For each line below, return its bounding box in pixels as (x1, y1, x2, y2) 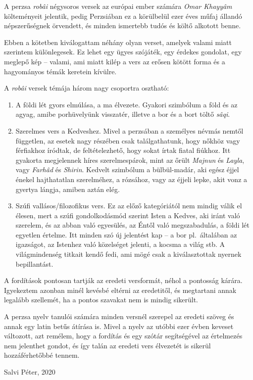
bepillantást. (15, 258, 53, 269)
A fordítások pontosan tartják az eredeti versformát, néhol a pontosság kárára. (4, 275, 243, 285)
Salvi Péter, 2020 (4, 367, 55, 377)
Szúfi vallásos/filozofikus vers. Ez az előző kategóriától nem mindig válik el (15, 200, 242, 211)
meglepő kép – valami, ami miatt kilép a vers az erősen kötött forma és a (4, 56, 225, 66)
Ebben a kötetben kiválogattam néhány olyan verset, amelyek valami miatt (4, 37, 232, 47)
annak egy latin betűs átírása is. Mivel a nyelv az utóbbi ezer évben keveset (4, 321, 234, 331)
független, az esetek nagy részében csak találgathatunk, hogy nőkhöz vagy (15, 135, 240, 145)
